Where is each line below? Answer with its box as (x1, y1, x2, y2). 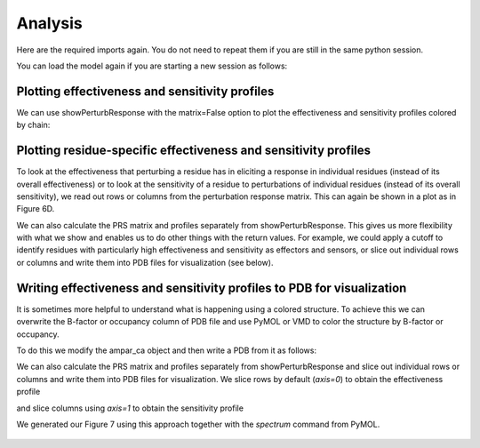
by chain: (16, 120, 51, 131)
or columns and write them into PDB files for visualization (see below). (16, 257, 274, 268)
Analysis (16, 13, 84, 33)
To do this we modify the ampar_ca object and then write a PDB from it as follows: (16, 345, 317, 356)
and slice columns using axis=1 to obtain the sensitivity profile (16, 403, 244, 413)
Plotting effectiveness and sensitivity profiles (16, 84, 275, 99)
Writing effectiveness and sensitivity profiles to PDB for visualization (16, 280, 407, 295)
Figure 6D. (16, 204, 55, 214)
